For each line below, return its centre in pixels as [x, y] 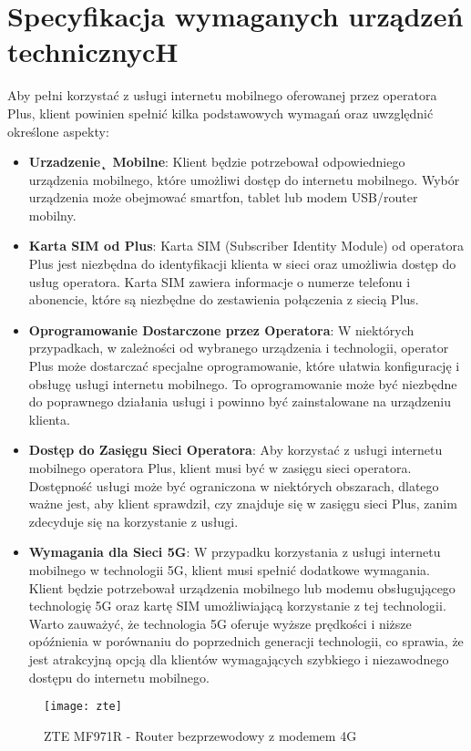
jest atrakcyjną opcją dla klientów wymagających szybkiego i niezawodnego [239, 658]
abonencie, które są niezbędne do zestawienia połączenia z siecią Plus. [224, 299]
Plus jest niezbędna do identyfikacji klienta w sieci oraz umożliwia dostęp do [242, 264]
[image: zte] [83, 707]
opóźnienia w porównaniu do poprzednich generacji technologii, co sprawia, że [246, 641]
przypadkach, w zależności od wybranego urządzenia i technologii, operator [239, 348]
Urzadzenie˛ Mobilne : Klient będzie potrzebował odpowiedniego [217, 162]
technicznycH [93, 51]
